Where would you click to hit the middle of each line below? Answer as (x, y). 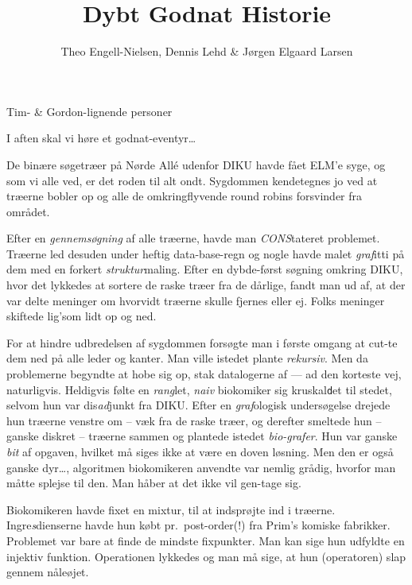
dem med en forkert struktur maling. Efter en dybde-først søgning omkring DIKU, (205, 269)
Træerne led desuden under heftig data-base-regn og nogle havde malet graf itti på (206, 253)
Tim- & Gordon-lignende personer (89, 111)
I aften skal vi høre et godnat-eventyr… (101, 138)
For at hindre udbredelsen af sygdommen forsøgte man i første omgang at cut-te (202, 342)
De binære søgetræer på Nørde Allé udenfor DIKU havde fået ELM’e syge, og (196, 164)
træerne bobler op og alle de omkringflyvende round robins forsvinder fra (185, 196)
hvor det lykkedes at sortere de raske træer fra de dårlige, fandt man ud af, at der (206, 285)
